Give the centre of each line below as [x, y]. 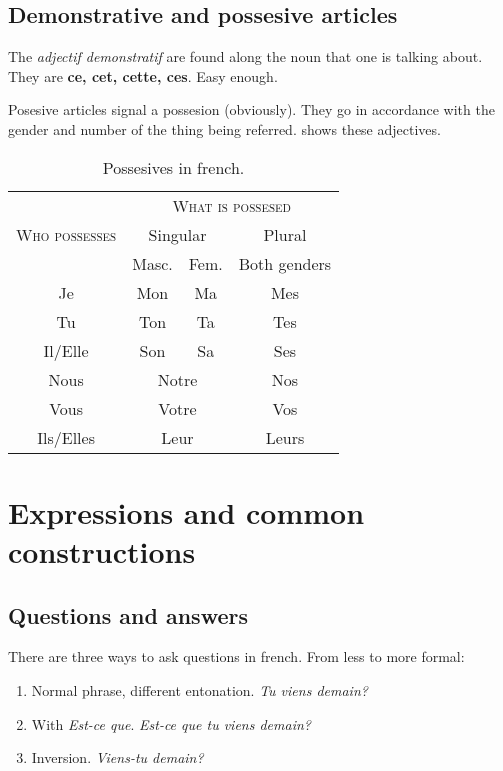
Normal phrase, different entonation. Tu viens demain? [199, 689]
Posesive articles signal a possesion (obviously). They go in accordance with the [251, 109]
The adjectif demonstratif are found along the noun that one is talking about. [245, 56]
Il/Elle [66, 350]
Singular [177, 234]
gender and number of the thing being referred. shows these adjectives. [224, 128]
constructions [102, 550]
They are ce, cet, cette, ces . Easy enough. [143, 75]
